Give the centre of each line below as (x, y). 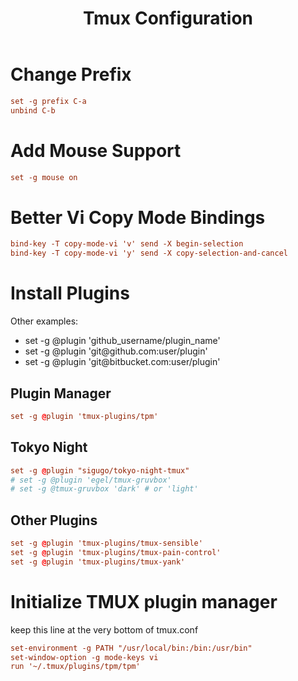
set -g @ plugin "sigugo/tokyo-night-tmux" (100, 470)
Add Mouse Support (96, 150)
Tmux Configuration (168, 18)
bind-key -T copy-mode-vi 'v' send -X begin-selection (127, 244)
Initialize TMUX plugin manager (144, 601)
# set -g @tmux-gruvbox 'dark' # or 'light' (104, 489)
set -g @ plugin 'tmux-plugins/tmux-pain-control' (116, 552)
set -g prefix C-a (48, 101)
